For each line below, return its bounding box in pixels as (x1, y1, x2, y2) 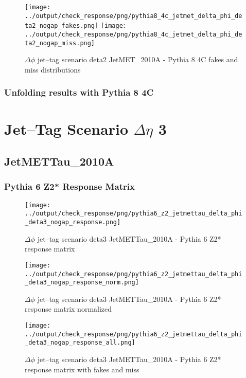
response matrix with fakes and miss (25, 364, 139, 374)
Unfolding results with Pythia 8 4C (4, 86, 154, 99)
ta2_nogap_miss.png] (25, 39, 95, 47)
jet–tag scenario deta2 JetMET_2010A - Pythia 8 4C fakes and (37, 54, 238, 65)
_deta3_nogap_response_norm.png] (25, 279, 139, 286)
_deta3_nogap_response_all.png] (25, 339, 135, 347)
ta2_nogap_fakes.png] (25, 22, 99, 30)
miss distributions (25, 64, 81, 75)
